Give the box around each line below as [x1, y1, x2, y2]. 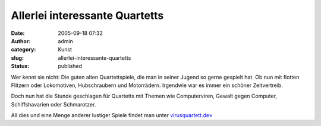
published [58, 63, 83, 70]
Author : [11, 37, 31, 44]
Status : [11, 63, 30, 70]
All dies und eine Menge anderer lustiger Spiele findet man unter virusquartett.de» [11, 112, 213, 119]
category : [11, 46, 36, 53]
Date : [11, 30, 25, 37]
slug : [11, 54, 24, 62]
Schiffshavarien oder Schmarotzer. [11, 101, 96, 108]
